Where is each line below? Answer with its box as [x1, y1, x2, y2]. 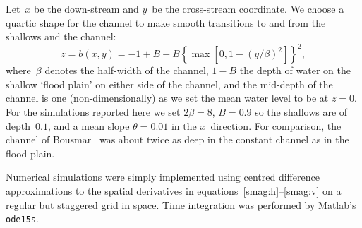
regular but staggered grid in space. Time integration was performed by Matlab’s [6, 197, 356, 212]
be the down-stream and [34, 1, 139, 16]
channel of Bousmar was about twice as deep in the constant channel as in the [6, 132, 349, 147]
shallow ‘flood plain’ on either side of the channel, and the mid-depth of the [6, 76, 333, 91]
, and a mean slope [47, 118, 130, 133]
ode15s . [6, 211, 39, 226]
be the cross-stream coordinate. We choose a [152, 1, 344, 16]
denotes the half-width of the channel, [44, 63, 209, 78]
